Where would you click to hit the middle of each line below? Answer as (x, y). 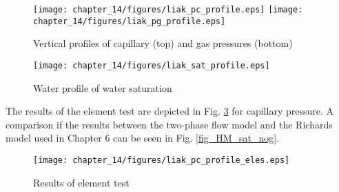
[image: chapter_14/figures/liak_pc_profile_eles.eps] (162, 160)
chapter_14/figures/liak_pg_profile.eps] (130, 21)
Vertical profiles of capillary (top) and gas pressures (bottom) (163, 43)
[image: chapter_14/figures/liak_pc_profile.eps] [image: (168, 10)
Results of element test (81, 182)
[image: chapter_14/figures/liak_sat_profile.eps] (152, 65)
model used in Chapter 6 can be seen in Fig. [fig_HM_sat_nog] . (143, 138)
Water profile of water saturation (103, 87)
